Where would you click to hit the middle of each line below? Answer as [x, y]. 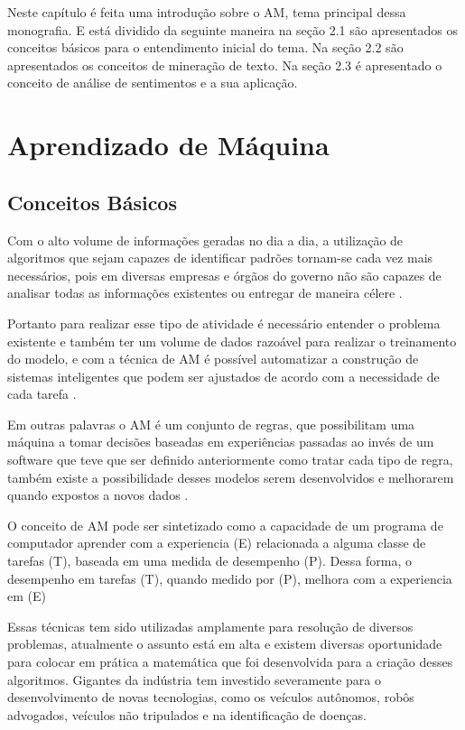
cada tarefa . [42, 394]
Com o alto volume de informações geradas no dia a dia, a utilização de [205, 240]
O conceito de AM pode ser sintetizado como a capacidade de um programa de [225, 525]
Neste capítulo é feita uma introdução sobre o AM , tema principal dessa [207, 12]
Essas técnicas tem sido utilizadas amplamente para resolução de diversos [210, 626]
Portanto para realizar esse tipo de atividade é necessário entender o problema [224, 323]
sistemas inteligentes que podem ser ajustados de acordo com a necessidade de [223, 376]
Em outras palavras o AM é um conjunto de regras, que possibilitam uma [211, 424]
